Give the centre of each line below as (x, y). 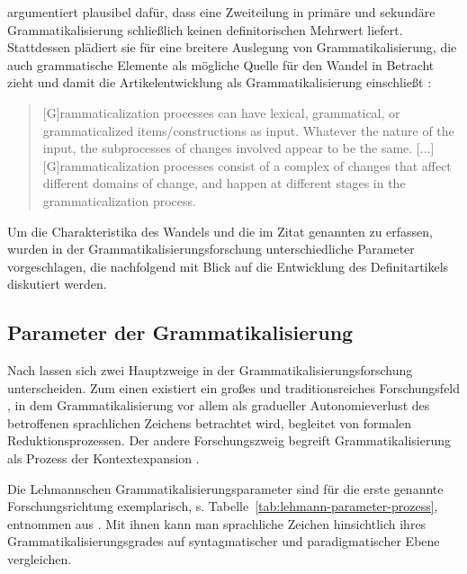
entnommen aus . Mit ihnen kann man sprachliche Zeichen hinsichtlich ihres (217, 523)
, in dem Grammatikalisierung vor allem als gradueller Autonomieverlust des (219, 405)
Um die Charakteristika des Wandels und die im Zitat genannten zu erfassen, (220, 231)
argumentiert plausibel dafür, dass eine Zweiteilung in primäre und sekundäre (221, 12)
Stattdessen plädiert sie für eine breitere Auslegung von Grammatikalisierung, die (232, 47)
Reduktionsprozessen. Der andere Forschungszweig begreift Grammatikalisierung (229, 440)
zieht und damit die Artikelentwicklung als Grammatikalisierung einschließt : (220, 82)
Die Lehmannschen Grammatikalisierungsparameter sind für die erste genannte (225, 488)
